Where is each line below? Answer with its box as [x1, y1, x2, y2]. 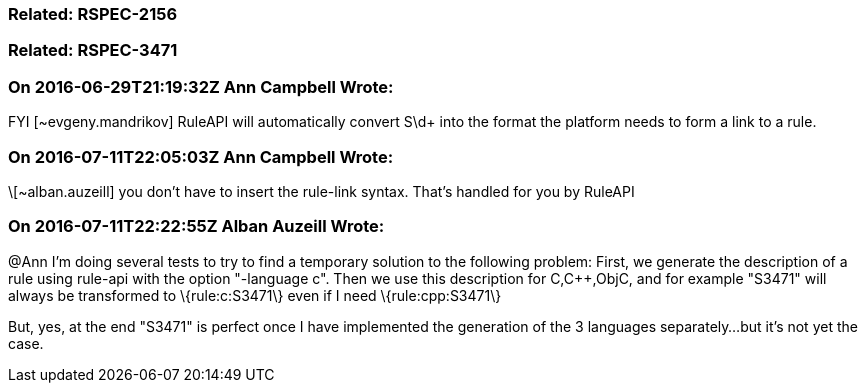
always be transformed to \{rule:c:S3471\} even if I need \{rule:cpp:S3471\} [8, 286, 502, 304]
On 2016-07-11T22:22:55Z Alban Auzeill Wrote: [8, 216, 385, 237]
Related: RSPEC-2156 [8, 4, 178, 24]
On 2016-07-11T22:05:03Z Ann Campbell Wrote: [8, 146, 394, 167]
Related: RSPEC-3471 [8, 40, 178, 61]
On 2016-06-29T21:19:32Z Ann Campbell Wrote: [8, 76, 394, 97]
